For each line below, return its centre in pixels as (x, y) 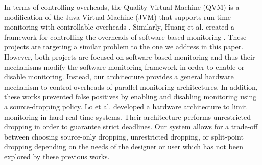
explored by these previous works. (57, 156)
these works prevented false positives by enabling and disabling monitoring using (130, 97)
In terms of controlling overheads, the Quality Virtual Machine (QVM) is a (122, 7)
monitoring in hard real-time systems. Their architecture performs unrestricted (127, 116)
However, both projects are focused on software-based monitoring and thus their (130, 56)
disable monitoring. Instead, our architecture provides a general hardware (119, 77)
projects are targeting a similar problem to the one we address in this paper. (124, 47)
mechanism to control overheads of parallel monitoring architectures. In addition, (131, 86)
